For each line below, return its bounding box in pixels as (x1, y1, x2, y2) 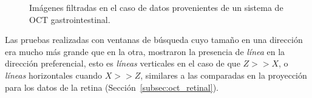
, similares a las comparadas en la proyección (140, 68, 307, 81)
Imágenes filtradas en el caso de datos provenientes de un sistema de (29, 1, 283, 13)
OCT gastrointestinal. (29, 13, 110, 25)
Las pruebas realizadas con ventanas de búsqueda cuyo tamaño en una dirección (5, 33, 303, 46)
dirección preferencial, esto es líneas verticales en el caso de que (5, 57, 240, 70)
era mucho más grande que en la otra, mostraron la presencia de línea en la (5, 45, 285, 57)
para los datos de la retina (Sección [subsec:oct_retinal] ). (5, 80, 219, 93)
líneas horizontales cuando (5, 68, 103, 81)
